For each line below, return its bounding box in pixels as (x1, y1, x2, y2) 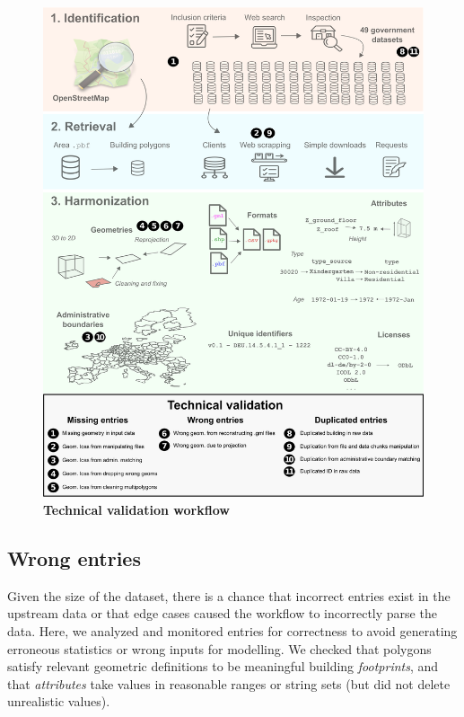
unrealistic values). (7, 692, 110, 711)
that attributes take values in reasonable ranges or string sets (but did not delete (7, 674, 451, 693)
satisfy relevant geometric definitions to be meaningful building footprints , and (7, 657, 439, 676)
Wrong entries (7, 544, 141, 572)
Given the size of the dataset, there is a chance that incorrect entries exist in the (7, 586, 451, 605)
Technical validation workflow (43, 500, 230, 519)
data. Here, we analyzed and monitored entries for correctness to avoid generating (7, 622, 458, 641)
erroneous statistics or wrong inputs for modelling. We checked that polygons (7, 639, 432, 658)
